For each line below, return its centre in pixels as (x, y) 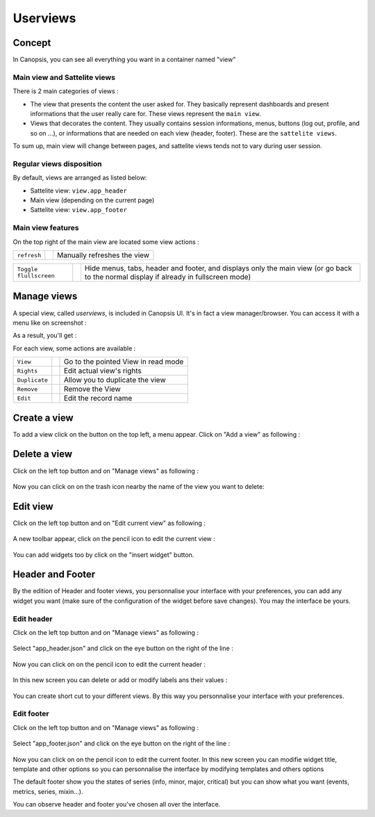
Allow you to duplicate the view (115, 380)
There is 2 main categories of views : (66, 91)
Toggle (27, 269)
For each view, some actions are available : (74, 348)
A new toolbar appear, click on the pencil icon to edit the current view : (114, 539)
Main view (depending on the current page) (92, 200)
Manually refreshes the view (103, 255)
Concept (32, 43)
